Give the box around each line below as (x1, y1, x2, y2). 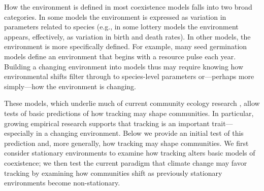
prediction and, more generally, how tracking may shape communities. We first (4, 137, 249, 148)
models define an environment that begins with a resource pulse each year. (4, 51, 236, 61)
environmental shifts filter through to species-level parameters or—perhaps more (4, 71, 254, 82)
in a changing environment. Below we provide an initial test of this (36, 128, 244, 138)
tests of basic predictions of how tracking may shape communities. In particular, (4, 107, 254, 118)
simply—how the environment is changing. (4, 81, 136, 91)
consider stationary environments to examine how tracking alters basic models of (4, 147, 255, 158)
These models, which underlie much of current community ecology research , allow (4, 98, 260, 108)
